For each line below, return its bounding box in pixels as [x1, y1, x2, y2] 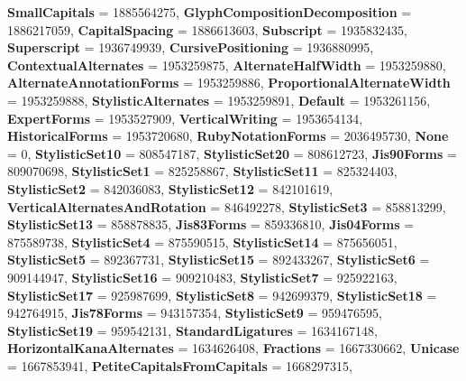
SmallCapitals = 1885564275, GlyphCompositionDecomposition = [7, 3, 412, 21]
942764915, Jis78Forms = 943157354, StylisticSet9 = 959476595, [7, 303, 382, 322]
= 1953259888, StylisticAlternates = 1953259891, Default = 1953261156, [7, 90, 431, 109]
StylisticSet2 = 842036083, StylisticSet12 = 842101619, [7, 179, 334, 198]
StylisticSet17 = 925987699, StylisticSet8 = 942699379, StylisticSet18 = [7, 285, 437, 304]
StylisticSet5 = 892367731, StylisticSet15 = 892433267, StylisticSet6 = [7, 250, 430, 269]
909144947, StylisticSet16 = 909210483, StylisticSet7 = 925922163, [7, 267, 397, 286]
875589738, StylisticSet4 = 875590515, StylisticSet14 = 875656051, [7, 232, 397, 251]
